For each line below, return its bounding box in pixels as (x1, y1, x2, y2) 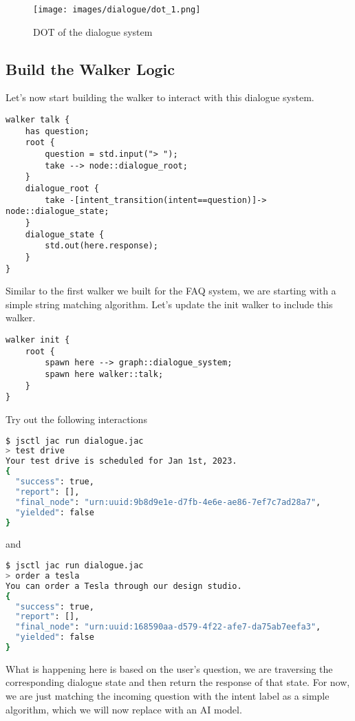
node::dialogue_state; (6, 206, 109, 217)
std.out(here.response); (45, 241, 158, 251)
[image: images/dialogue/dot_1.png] (33, 5, 201, 14)
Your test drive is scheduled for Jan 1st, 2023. (6, 456, 237, 466)
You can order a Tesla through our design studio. (6, 581, 242, 591)
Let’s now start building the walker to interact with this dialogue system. (6, 90, 314, 105)
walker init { (6, 335, 70, 345)
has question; (25, 126, 89, 136)
